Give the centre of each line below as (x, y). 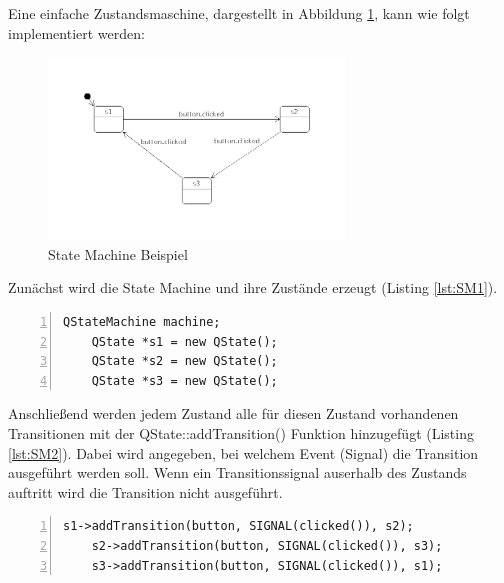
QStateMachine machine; (142, 322)
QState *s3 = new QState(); (184, 380)
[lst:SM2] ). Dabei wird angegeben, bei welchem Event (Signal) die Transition (243, 452)
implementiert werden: (76, 32)
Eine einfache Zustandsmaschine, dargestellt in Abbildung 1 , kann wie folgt (239, 13)
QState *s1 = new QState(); (184, 341)
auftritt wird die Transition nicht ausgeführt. (145, 491)
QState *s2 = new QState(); (184, 361)
